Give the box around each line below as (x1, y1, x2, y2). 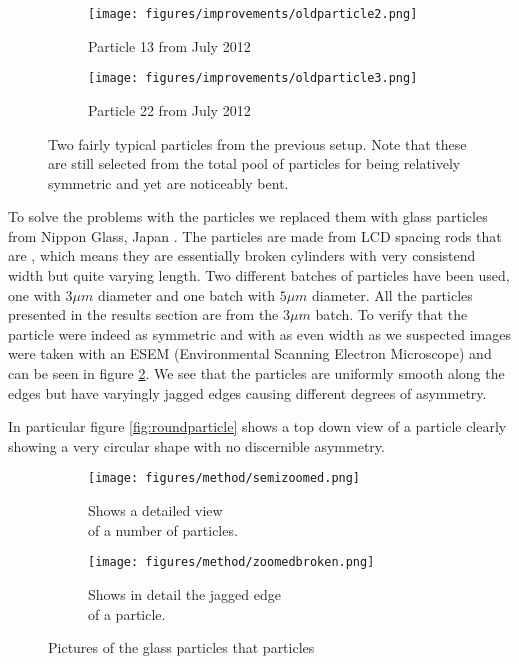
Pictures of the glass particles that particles (48, 637, 315, 658)
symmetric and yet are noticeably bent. (48, 172, 289, 193)
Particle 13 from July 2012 (88, 35, 251, 56)
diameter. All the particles (312, 284, 473, 305)
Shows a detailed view (88, 500, 223, 521)
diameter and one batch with (97, 284, 275, 305)
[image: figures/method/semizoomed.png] (88, 471, 361, 486)
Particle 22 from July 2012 (88, 99, 251, 120)
